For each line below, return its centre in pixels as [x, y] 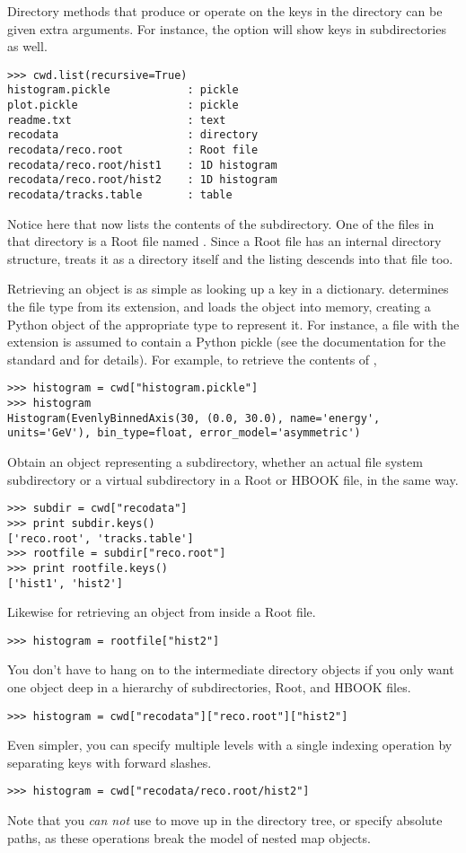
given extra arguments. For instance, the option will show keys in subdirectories [227, 28]
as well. [27, 46]
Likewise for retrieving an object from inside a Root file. [162, 612]
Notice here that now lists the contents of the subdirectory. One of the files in [221, 223]
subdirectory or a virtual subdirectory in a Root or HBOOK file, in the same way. [233, 479]
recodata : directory [133, 135]
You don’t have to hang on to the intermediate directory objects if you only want [231, 669]
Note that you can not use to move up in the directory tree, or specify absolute [225, 820]
